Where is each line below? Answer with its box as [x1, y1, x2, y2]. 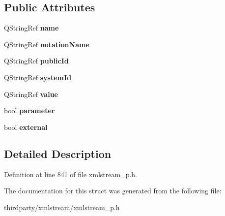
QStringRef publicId [4, 56, 69, 66]
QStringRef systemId [4, 72, 72, 82]
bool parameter [4, 105, 55, 116]
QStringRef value [4, 89, 58, 99]
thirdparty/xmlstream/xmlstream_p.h [4, 202, 120, 212]
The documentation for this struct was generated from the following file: [4, 185, 222, 196]
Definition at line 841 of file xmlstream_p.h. [4, 169, 137, 179]
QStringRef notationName [4, 39, 89, 49]
